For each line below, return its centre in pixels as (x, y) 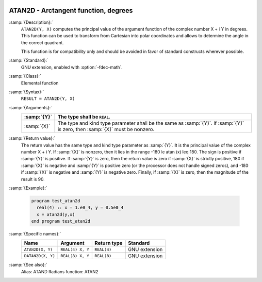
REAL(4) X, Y (75, 249)
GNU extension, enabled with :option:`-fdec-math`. (72, 67)
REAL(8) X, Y (75, 256)
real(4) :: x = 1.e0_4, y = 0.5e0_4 (80, 208)
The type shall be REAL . (84, 117)
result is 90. (33, 179)
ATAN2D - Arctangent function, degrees (71, 10)
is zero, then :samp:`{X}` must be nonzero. (106, 130)
